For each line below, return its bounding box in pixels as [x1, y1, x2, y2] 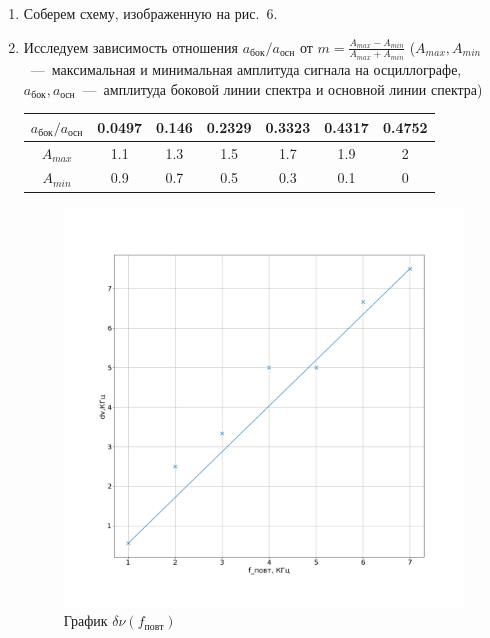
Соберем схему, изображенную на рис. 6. [23, 3, 278, 23]
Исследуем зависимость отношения [23, 36, 239, 57]
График [63, 610, 108, 631]
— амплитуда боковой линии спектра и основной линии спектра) [82, 78, 483, 99]
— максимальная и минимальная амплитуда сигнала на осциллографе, [30, 59, 462, 80]
